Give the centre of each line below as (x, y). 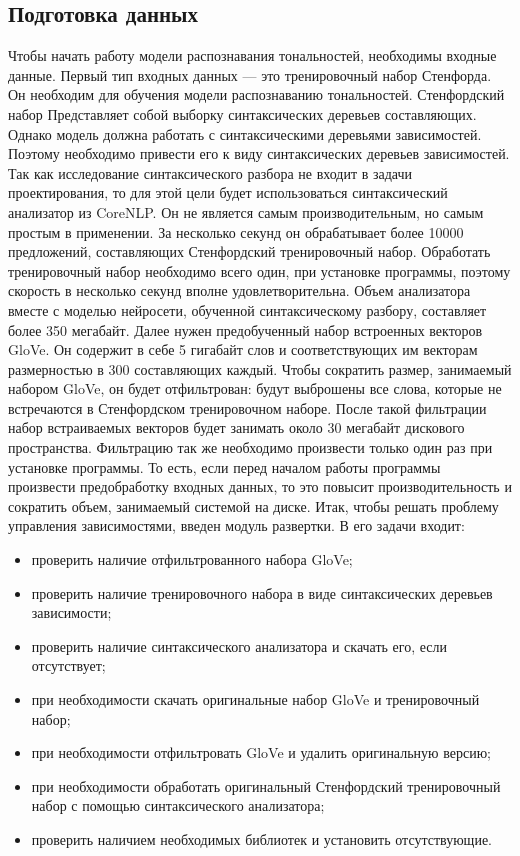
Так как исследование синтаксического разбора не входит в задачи (210, 172)
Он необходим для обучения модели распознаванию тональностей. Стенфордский (256, 94)
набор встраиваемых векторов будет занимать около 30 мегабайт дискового (236, 427)
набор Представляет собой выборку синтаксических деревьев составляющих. (242, 113)
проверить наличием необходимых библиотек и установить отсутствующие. (262, 838)
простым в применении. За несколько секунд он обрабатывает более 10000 (236, 231)
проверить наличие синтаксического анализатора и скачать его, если (239, 645)
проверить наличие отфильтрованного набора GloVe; (192, 559)
